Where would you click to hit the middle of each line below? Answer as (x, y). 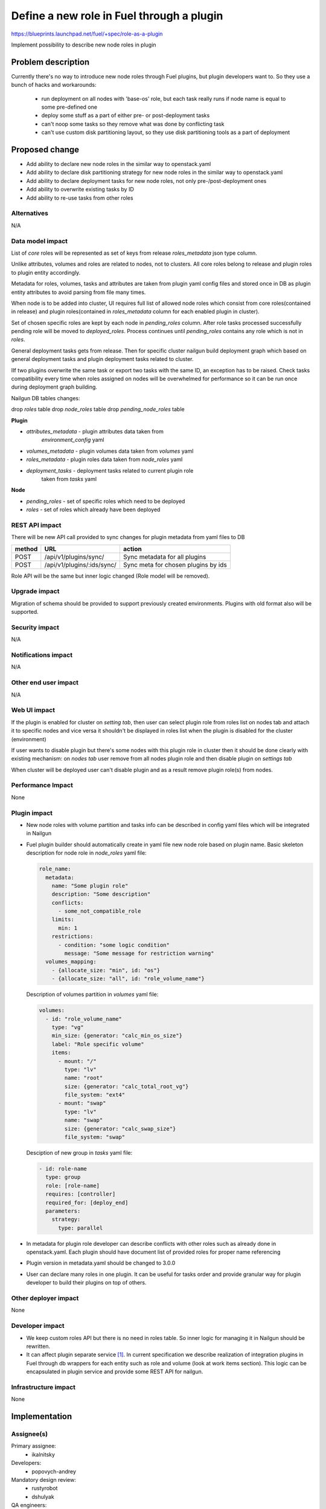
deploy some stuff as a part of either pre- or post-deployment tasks (126, 115)
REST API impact (36, 525)
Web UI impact (33, 710)
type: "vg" (68, 1027)
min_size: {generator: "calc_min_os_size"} (117, 1036)
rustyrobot (45, 1488)
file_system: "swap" (95, 1137)
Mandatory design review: (44, 1479)
